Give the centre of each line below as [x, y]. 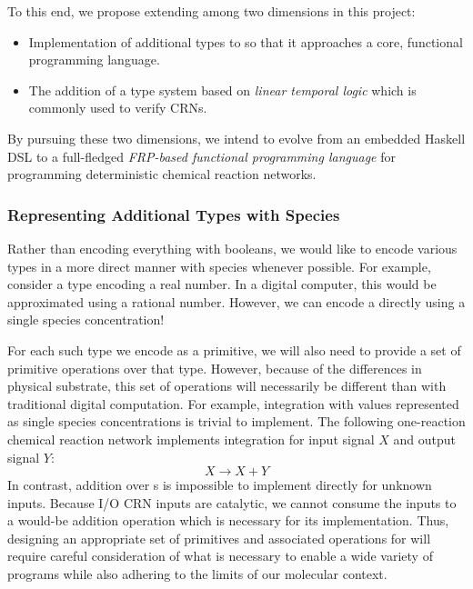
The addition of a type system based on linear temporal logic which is [222, 90]
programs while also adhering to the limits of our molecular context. [197, 574]
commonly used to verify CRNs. [118, 108]
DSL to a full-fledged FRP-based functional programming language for [201, 156]
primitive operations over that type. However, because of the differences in [215, 368]
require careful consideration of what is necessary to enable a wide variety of [220, 556]
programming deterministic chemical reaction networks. [162, 174]
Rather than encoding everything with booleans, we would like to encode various [232, 248]
